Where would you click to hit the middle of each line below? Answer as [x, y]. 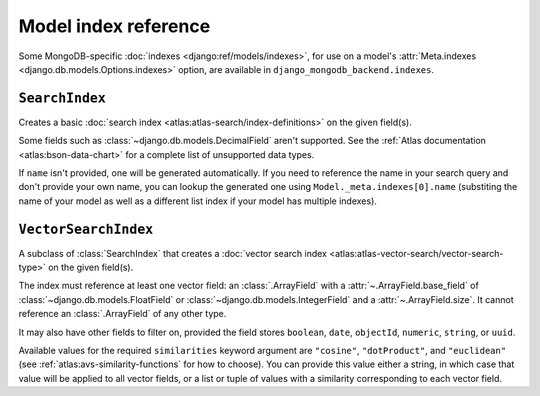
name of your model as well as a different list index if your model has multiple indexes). [197, 201]
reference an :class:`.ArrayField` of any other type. [122, 314]
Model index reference [114, 26]
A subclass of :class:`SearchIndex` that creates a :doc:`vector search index [172, 253]
